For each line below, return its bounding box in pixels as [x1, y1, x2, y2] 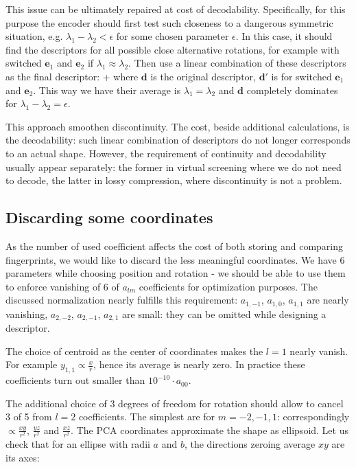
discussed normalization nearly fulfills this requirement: [5, 293, 238, 307]
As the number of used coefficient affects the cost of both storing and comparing [5, 238, 344, 253]
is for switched [271, 69, 332, 83]
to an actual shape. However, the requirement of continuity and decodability [5, 146, 327, 160]
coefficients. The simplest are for [78, 409, 215, 424]
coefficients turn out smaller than [5, 373, 145, 387]
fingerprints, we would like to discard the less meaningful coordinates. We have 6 [5, 252, 345, 266]
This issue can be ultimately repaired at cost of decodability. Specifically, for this [5, 2, 346, 16]
